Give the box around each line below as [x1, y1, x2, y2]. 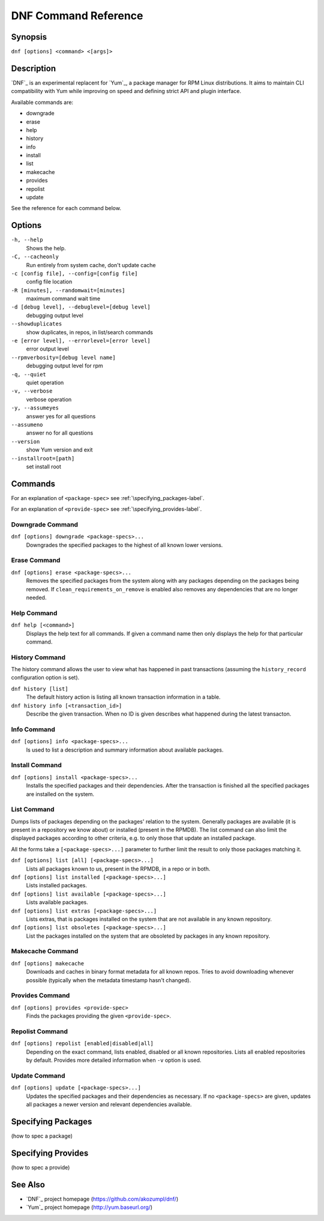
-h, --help [11, 237, 43, 243]
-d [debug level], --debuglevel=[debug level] [11, 304, 151, 310]
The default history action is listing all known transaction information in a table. [26, 693, 221, 701]
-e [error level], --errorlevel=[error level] [11, 337, 151, 345]
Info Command [11, 725, 55, 734]
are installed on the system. [26, 790, 95, 798]
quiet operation [26, 379, 64, 386]
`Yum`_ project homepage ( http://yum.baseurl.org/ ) [26, 1204, 153, 1211]
